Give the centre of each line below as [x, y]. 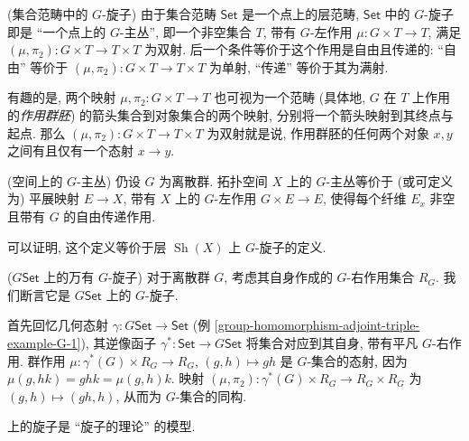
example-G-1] [44, 342]
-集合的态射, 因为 [357, 360]
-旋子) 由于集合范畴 [159, 14]
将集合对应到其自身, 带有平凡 [332, 342]
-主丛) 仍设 [109, 180]
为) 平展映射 [44, 198]
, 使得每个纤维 [364, 198]
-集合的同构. [211, 395]
